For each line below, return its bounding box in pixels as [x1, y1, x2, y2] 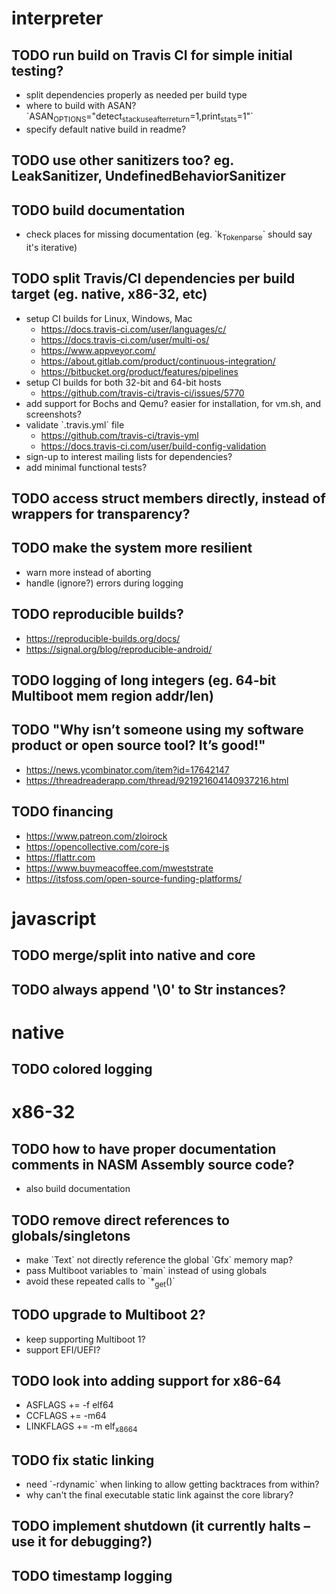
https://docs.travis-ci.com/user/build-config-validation [40, 440, 267, 452]
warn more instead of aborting [25, 566, 152, 578]
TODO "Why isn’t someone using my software [11, 722, 304, 739]
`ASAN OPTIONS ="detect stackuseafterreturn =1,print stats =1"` [25, 110, 254, 124]
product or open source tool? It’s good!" [11, 737, 266, 754]
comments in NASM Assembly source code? [11, 1156, 295, 1173]
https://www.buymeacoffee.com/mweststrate [25, 862, 214, 874]
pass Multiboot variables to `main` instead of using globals [25, 1265, 268, 1276]
